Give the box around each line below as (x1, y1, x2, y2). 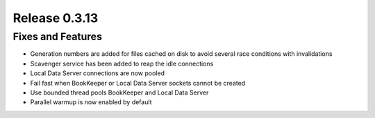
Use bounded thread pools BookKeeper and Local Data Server (30, 88, 209, 97)
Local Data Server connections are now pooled (30, 69, 165, 77)
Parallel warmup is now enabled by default (30, 98, 152, 106)
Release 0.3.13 (12, 10, 99, 26)
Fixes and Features (12, 30, 102, 43)
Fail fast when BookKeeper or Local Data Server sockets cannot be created (30, 79, 246, 87)
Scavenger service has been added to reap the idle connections (30, 59, 214, 68)
